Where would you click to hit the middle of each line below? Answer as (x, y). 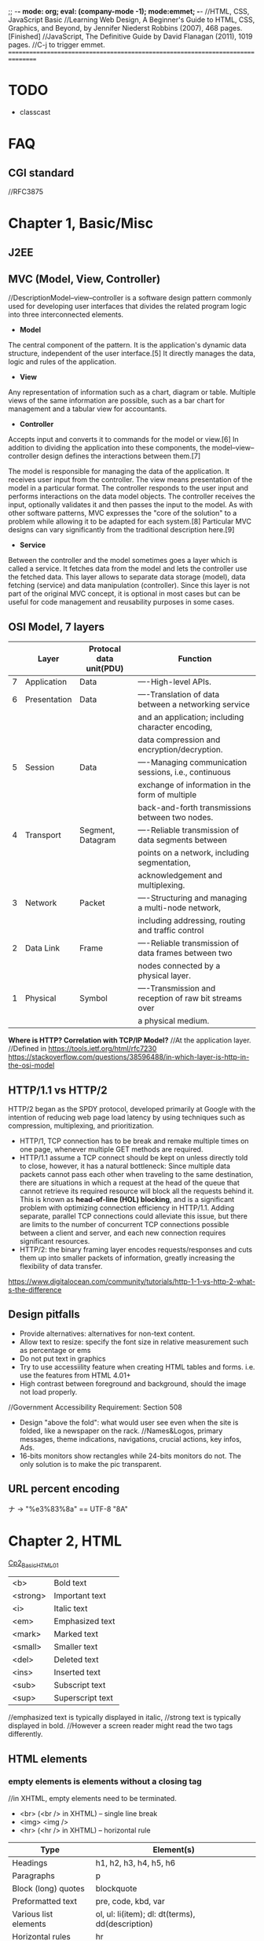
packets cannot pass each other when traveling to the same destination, (136, 1174)
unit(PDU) (105, 669)
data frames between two (185, 953)
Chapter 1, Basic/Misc (81, 224)
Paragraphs (33, 1876)
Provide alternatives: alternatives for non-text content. (107, 1333)
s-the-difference (35, 1289)
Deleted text (76, 1660)
